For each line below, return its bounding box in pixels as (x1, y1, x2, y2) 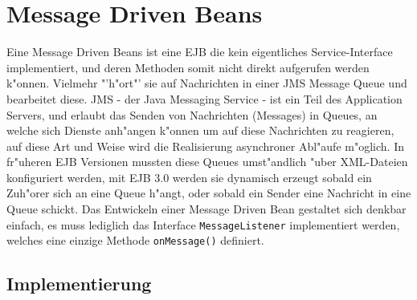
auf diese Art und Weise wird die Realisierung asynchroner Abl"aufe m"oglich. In (6, 137, 404, 154)
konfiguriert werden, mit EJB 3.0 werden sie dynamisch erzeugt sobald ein (6, 168, 372, 185)
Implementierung (6, 271, 152, 296)
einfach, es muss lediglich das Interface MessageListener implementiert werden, (6, 216, 400, 233)
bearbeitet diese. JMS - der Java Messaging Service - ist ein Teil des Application (6, 90, 403, 107)
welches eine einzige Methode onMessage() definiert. (6, 232, 264, 249)
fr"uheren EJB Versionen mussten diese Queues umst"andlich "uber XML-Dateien (6, 153, 408, 170)
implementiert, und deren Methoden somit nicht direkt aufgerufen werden (6, 59, 370, 75)
